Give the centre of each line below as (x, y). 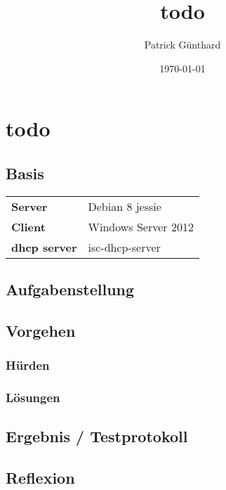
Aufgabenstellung (70, 289)
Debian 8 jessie (125, 206)
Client (28, 226)
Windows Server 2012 (141, 226)
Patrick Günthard (182, 45)
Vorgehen (41, 330)
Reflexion (40, 478)
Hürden (28, 365)
